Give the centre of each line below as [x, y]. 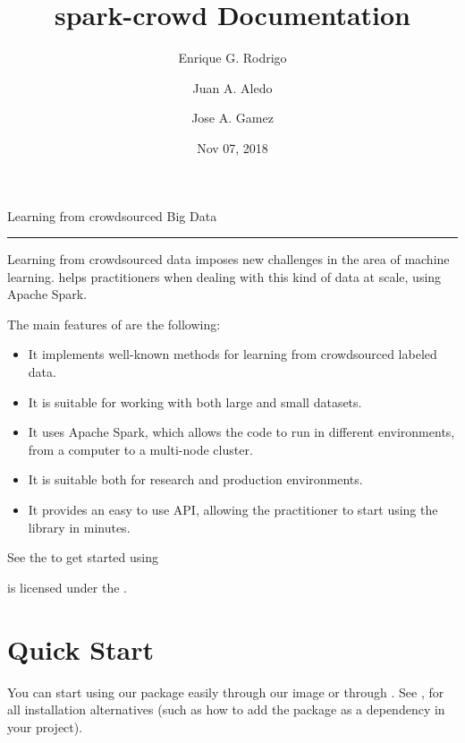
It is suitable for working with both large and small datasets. [195, 401]
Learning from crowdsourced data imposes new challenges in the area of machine [228, 259]
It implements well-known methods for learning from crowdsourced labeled [232, 354]
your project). [45, 726]
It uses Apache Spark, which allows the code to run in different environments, [241, 432]
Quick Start [80, 649]
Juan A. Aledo [232, 87]
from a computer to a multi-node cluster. [140, 449]
